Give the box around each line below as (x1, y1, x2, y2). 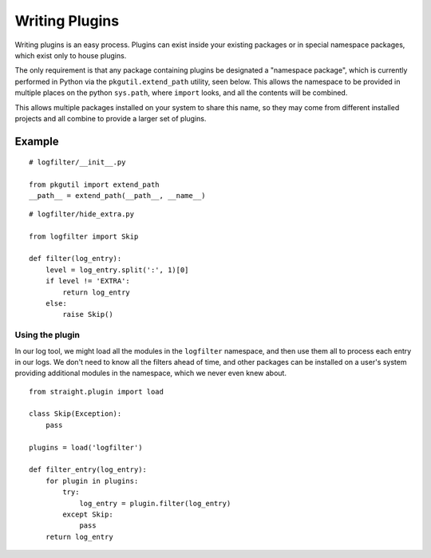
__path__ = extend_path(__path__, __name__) (29, 192, 207, 200)
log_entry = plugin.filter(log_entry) (79, 499, 231, 508)
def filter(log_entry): (29, 254, 122, 263)
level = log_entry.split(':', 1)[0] (45, 265, 189, 275)
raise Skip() (62, 310, 113, 319)
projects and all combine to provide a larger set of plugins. (14, 113, 207, 123)
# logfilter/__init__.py (29, 158, 126, 167)
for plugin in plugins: (45, 476, 139, 485)
